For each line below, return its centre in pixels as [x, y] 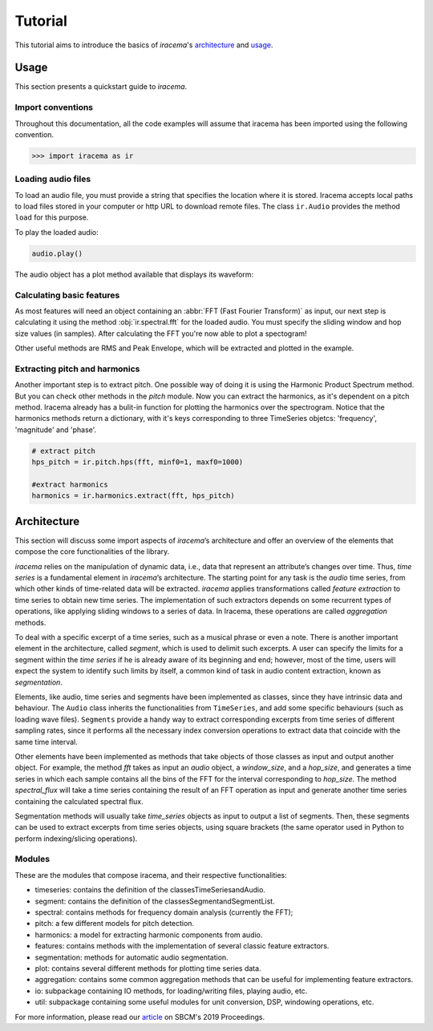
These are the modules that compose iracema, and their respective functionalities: [151, 875]
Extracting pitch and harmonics [77, 369]
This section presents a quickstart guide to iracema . [101, 87]
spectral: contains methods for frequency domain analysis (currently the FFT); [164, 912]
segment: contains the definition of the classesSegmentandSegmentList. [155, 901]
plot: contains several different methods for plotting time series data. [148, 968]
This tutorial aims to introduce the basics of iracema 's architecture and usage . [144, 45]
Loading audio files [53, 179]
